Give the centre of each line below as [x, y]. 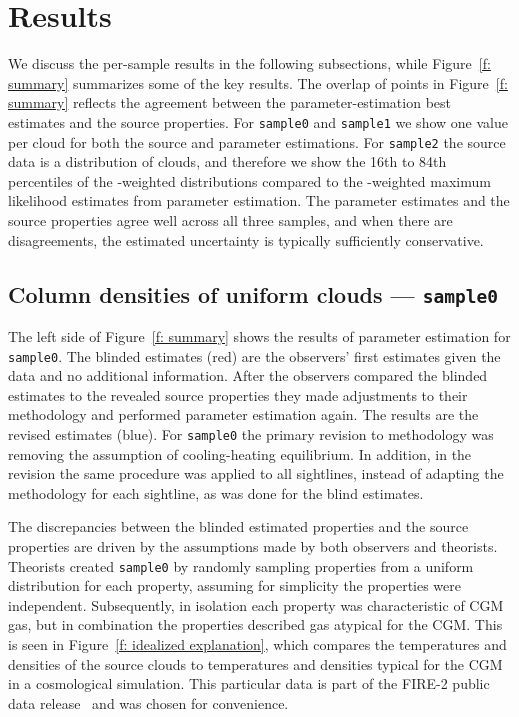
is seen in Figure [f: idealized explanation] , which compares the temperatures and [257, 644]
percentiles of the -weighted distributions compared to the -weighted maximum [249, 180]
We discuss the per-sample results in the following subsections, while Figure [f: [249, 63]
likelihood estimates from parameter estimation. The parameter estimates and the [259, 200]
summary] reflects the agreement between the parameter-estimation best [229, 102]
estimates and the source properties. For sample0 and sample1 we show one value [258, 121]
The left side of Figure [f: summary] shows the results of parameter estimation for [259, 335]
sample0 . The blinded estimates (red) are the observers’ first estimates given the [254, 355]
